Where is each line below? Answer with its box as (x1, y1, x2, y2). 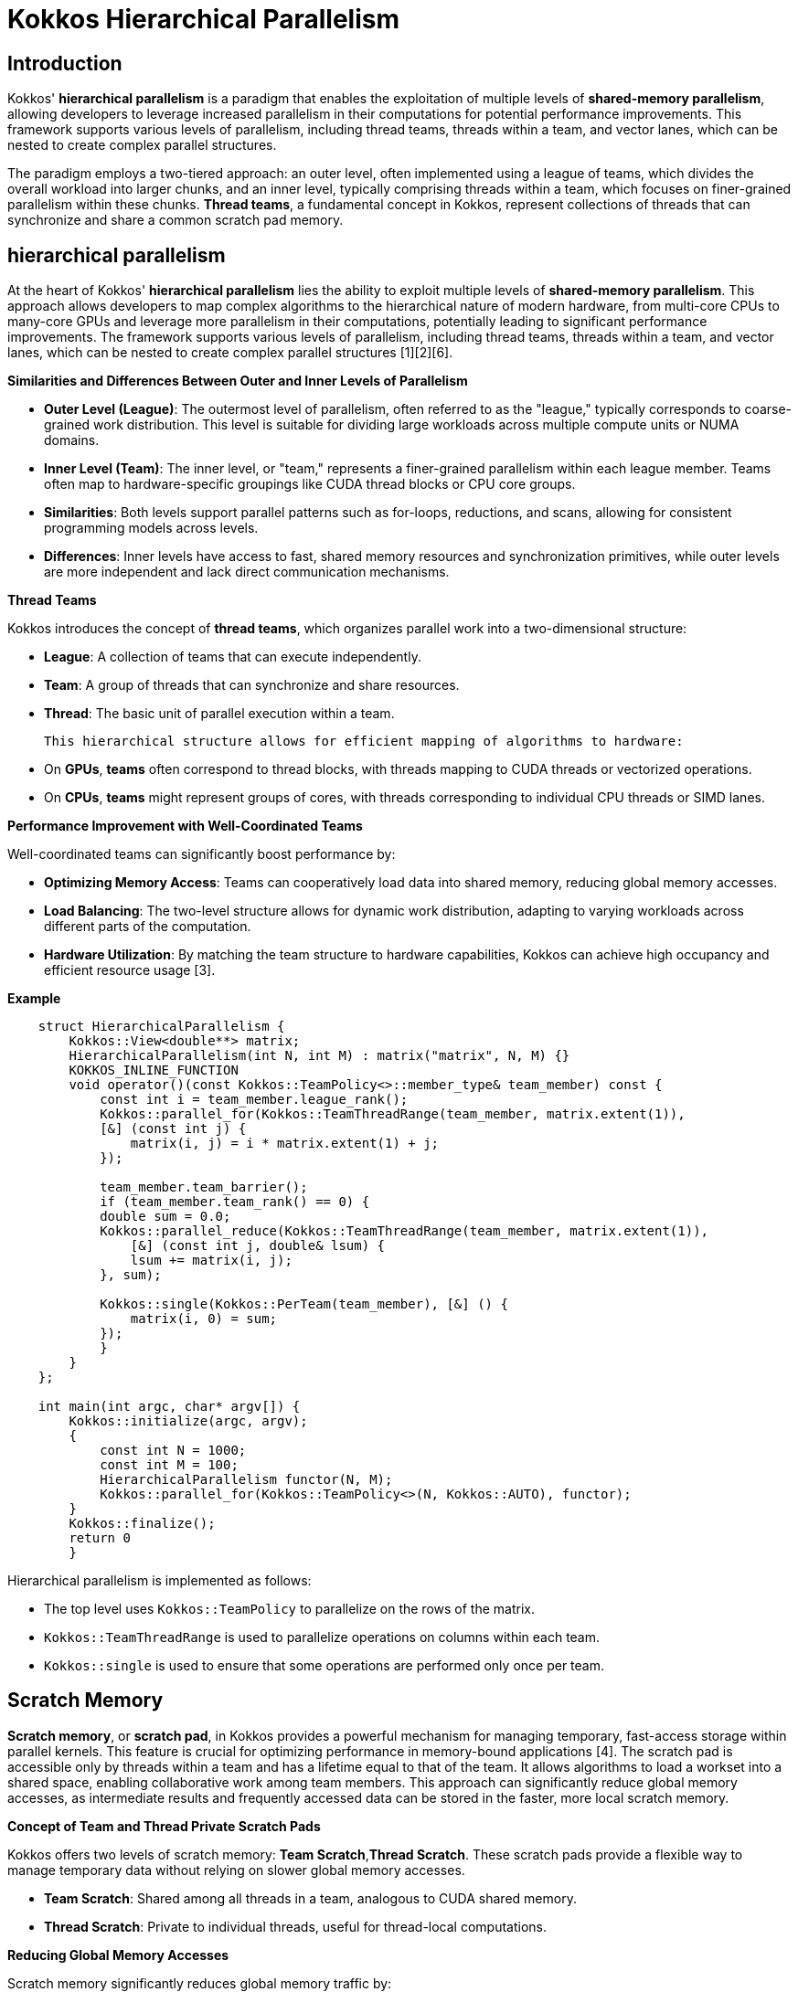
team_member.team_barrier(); (100, 1180, 308, 1195)
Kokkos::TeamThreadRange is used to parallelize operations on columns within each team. (44, 1629, 601, 1646)
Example (7, 991, 61, 1007)
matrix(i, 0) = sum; (130, 1311, 278, 1327)
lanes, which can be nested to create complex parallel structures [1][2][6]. (7, 344, 453, 361)
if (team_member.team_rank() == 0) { (100, 1194, 370, 1210)
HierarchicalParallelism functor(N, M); (100, 1472, 393, 1488)
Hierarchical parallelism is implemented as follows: (7, 1573, 312, 1589)
